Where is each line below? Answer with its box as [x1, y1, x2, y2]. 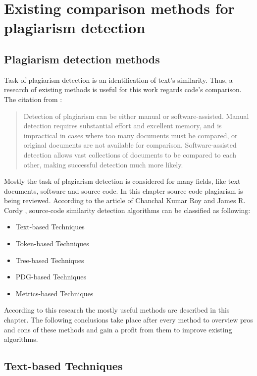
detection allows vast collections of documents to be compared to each [23, 149, 237, 160]
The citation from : [4, 94, 62, 104]
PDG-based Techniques [15, 271, 86, 282]
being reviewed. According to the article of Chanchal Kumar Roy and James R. [4, 195, 246, 206]
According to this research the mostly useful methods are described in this [4, 305, 230, 315]
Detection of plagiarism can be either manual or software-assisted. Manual [23, 110, 249, 121]
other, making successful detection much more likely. [23, 159, 183, 169]
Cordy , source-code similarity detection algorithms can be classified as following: [4, 205, 251, 215]
